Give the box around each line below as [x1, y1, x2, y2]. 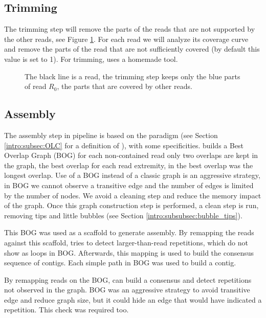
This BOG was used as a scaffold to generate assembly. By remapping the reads [4, 227, 254, 238]
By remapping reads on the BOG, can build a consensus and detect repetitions [4, 274, 252, 285]
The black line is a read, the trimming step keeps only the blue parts [25, 71, 240, 81]
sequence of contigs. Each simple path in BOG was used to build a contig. [4, 257, 236, 268]
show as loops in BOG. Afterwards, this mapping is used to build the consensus [4, 247, 254, 258]
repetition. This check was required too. [4, 304, 129, 315]
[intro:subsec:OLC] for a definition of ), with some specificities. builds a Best [4, 140, 244, 150]
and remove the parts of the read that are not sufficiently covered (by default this [4, 43, 260, 54]
